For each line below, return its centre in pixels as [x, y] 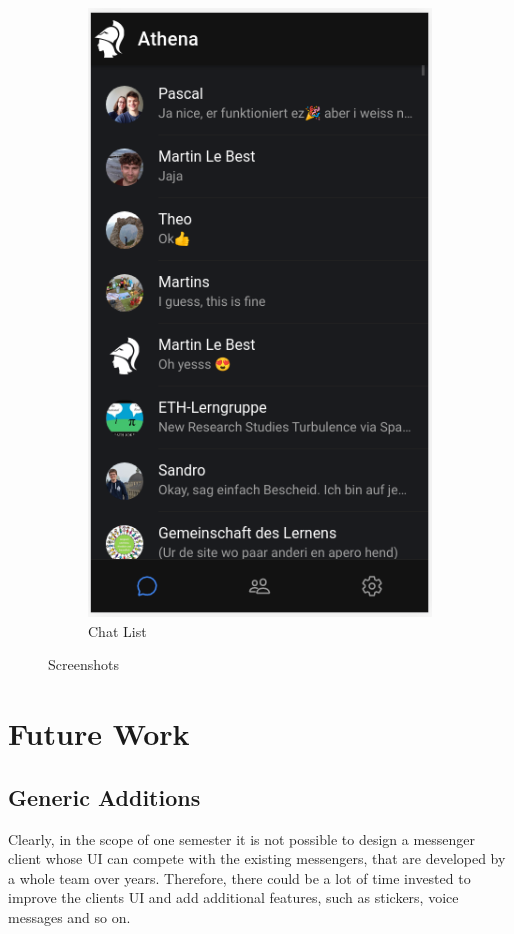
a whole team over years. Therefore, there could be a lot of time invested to [239, 877]
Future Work [99, 733]
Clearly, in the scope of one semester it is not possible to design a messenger [242, 838]
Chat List [117, 630]
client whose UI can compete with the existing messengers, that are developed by [257, 858]
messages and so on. [69, 916]
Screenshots [83, 664]
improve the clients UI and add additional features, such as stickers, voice [233, 897]
